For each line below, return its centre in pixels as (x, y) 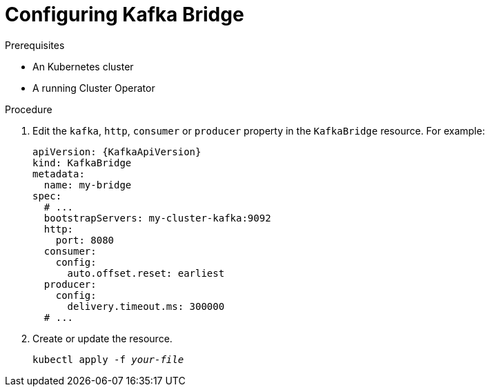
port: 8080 (85, 240)
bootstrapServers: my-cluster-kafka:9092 (157, 218)
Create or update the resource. (102, 338)
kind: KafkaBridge (82, 163)
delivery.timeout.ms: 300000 (146, 306)
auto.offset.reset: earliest (146, 273)
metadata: (59, 174)
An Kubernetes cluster (83, 66)
